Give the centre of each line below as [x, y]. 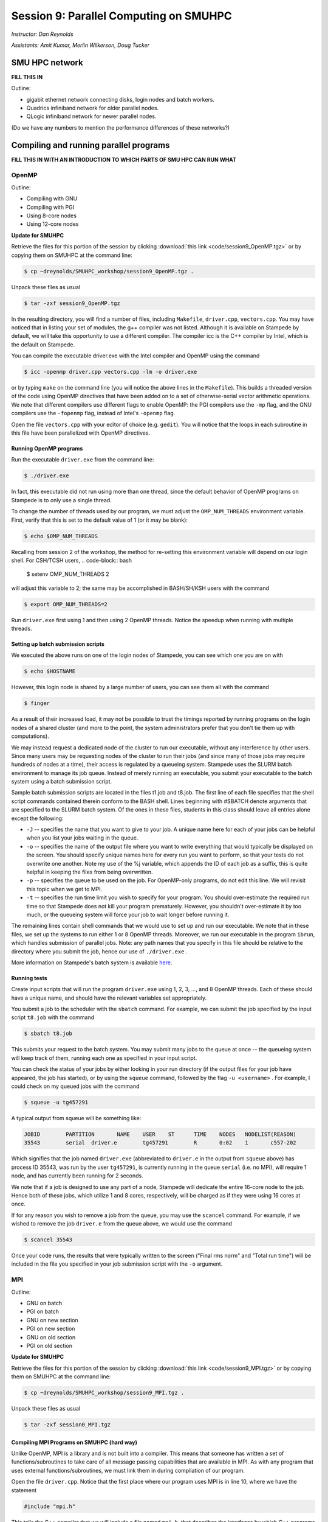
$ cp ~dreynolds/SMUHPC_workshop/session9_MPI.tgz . [104, 1393]
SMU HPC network [47, 62]
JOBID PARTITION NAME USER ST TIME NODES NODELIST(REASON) [160, 1134]
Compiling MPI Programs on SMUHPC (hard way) [74, 1442]
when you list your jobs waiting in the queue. [82, 838]
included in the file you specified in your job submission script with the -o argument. [117, 1264]
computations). [30, 736]
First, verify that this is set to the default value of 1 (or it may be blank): [100, 520]
